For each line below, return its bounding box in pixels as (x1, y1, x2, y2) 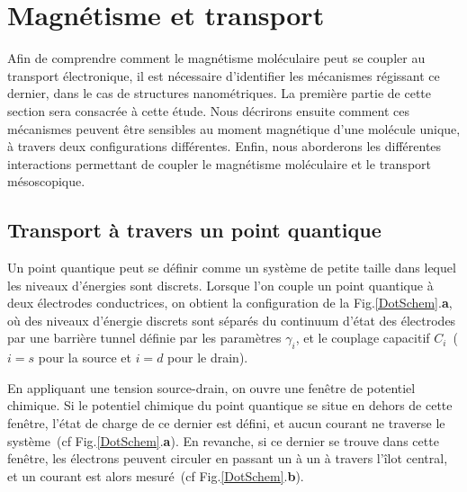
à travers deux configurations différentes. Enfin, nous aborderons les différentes (7, 137, 442, 156)
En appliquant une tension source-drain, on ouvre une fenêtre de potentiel (7, 378, 416, 397)
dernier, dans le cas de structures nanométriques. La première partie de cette (7, 84, 432, 103)
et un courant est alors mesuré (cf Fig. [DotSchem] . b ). (7, 466, 304, 485)
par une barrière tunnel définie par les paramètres (7, 328, 282, 347)
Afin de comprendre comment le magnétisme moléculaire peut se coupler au (7, 49, 426, 67)
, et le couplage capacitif (295, 328, 430, 347)
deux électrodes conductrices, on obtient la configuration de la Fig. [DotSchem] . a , (7, 293, 453, 312)
